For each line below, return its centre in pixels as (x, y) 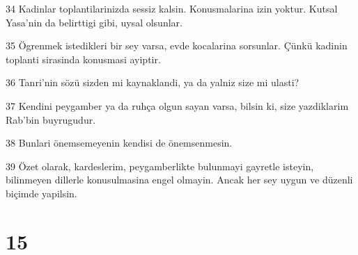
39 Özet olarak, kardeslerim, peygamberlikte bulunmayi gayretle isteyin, (160, 166)
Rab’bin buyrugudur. (51, 119)
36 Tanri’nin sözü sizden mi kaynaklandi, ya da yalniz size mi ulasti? (153, 82)
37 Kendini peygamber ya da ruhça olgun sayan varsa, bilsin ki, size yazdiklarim (177, 105)
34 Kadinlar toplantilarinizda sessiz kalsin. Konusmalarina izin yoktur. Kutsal (172, 8)
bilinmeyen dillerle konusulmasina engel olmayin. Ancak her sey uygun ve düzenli (179, 180)
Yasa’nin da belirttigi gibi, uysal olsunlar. (94, 22)
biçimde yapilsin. (41, 193)
